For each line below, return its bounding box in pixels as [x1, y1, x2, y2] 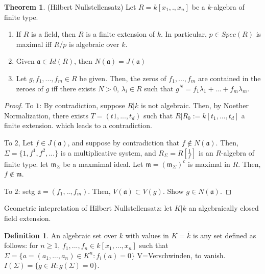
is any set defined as [193, 230, 256, 240]
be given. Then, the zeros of [79, 72, 166, 83]
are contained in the [198, 72, 261, 83]
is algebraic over [69, 38, 119, 49]
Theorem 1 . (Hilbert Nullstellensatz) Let [4, 2, 136, 12]
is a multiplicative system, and [60, 147, 156, 158]
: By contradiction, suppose [39, 100, 125, 111]
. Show [162, 185, 184, 196]
